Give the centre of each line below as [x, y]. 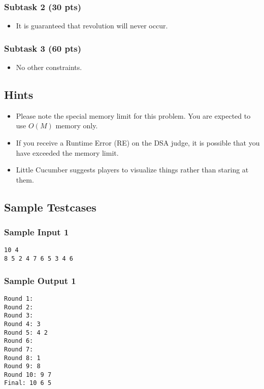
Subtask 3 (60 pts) [43, 48]
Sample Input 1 [37, 232]
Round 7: [19, 349]
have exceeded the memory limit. [67, 152]
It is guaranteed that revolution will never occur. [92, 26]
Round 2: [19, 307]
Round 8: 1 [22, 358]
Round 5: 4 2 [26, 332]
